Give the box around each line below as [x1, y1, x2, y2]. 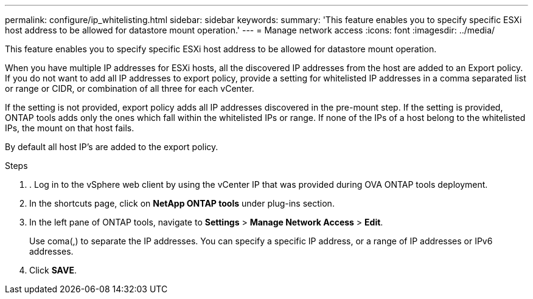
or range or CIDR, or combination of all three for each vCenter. [5, 83, 254, 94]
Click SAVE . [29, 265, 77, 275]
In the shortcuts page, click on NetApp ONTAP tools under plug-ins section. [29, 198, 335, 208]
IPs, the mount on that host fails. [5, 123, 134, 133]
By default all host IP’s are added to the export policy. [5, 142, 218, 152]
